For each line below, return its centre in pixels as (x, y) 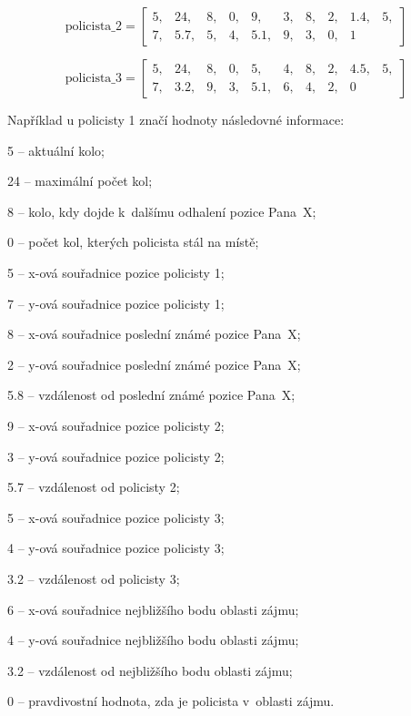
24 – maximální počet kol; (80, 181)
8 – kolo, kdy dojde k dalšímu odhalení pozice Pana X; (162, 211)
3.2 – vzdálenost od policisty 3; (94, 578)
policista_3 (94, 78)
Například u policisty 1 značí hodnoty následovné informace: (176, 119)
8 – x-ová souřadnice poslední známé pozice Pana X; (154, 334)
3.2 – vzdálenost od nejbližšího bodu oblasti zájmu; (150, 670)
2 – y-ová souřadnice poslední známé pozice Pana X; (154, 364)
